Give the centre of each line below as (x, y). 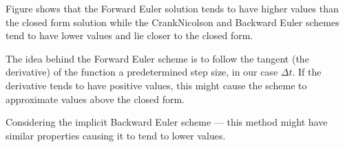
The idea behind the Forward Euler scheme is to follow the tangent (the (157, 58)
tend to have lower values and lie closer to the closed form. (129, 35)
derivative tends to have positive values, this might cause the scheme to (156, 85)
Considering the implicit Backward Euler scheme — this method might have (167, 122)
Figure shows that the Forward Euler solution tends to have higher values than (172, 8)
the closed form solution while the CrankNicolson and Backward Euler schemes (172, 22)
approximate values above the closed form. (95, 99)
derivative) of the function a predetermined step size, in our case (142, 72)
